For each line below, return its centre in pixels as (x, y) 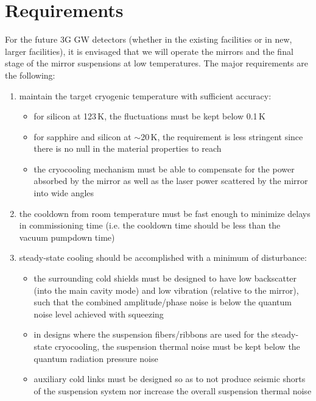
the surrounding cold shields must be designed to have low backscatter (165, 278)
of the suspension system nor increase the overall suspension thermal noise (173, 390)
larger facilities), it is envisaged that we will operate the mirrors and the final (149, 51)
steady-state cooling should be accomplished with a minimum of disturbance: (163, 257)
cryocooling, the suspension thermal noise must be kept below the (177, 346)
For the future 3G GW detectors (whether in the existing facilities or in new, (149, 39)
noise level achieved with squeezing (99, 314)
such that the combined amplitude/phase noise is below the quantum (163, 302)
